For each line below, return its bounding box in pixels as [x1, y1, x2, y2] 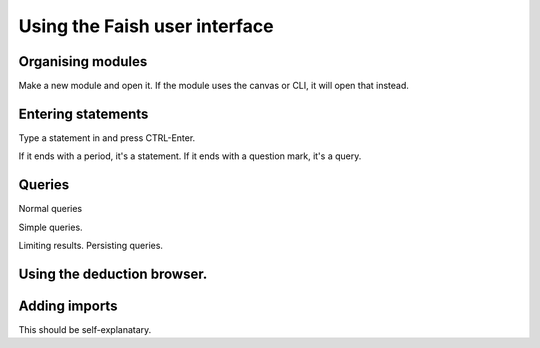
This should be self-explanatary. [18, 323, 152, 335]
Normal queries [18, 203, 83, 215]
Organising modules [18, 53, 148, 70]
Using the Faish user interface [18, 15, 274, 37]
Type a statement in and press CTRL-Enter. [18, 131, 196, 144]
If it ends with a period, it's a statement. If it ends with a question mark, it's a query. [18, 150, 362, 162]
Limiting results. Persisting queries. [18, 240, 164, 252]
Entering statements [18, 105, 149, 122]
